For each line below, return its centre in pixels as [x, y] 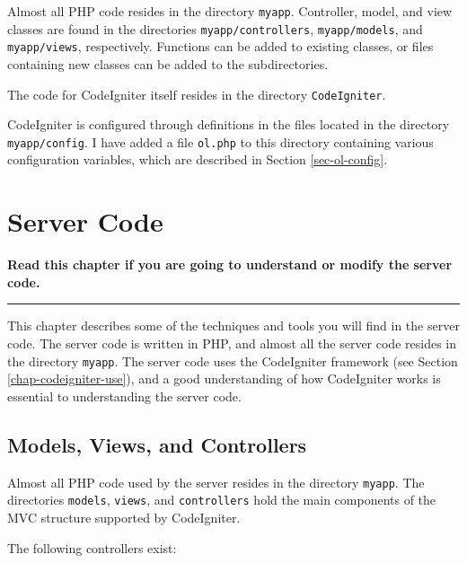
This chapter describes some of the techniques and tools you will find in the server [233, 325]
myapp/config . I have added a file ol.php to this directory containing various [220, 141]
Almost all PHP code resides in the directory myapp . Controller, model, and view [230, 11]
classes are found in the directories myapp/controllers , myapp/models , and [215, 28]
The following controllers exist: [92, 547]
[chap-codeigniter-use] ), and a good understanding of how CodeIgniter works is [224, 378]
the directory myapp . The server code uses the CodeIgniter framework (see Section [233, 361]
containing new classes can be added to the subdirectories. [168, 63]
